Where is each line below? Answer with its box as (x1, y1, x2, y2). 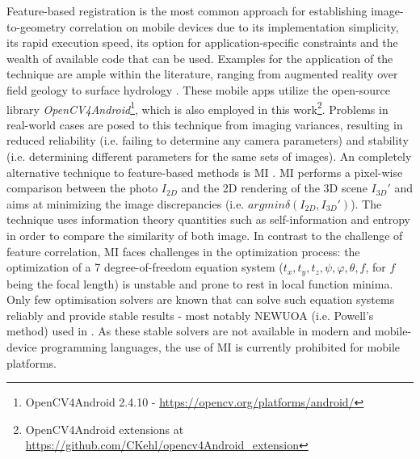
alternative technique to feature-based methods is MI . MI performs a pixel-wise (6, 163, 403, 180)
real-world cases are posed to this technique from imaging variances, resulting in (6, 116, 403, 133)
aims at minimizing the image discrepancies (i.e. (6, 195, 245, 212)
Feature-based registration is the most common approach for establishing (6, 2, 367, 19)
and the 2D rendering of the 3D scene (181, 179, 367, 196)
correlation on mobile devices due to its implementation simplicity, (69, 18, 399, 35)
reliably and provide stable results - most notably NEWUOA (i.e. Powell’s (6, 306, 374, 323)
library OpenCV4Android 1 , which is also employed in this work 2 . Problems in (6, 98, 388, 117)
